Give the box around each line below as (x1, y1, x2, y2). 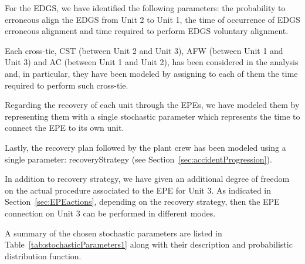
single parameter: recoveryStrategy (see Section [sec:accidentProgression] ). (5, 153, 272, 165)
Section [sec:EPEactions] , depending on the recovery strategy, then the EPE (5, 195, 280, 208)
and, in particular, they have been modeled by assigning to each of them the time (5, 67, 298, 79)
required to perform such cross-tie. (5, 79, 128, 91)
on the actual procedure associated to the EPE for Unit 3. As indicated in (5, 184, 272, 196)
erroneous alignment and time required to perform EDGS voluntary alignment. (5, 25, 289, 37)
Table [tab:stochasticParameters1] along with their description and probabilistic (5, 238, 293, 251)
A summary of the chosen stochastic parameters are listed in (5, 226, 222, 239)
